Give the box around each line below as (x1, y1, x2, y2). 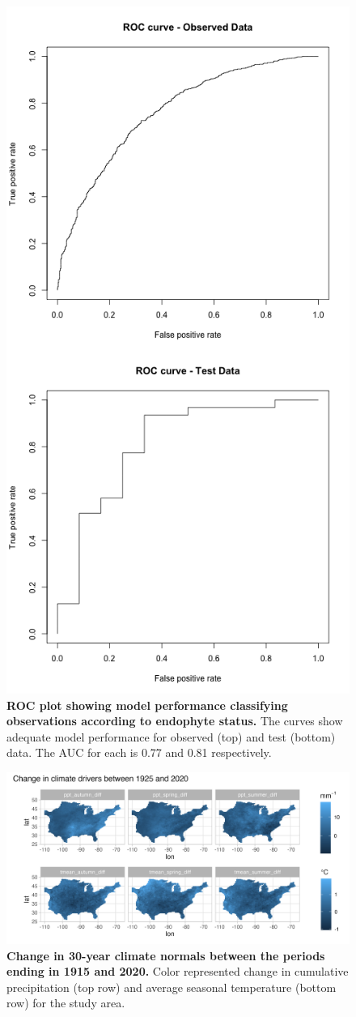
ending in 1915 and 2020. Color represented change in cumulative (6, 963, 349, 980)
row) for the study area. (6, 994, 125, 1011)
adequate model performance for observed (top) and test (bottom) (6, 728, 336, 745)
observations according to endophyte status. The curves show (6, 712, 343, 729)
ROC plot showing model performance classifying (6, 696, 288, 713)
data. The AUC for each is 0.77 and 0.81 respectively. (6, 744, 272, 761)
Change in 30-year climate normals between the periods (6, 946, 325, 964)
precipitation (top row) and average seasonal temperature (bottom (6, 978, 337, 995)
